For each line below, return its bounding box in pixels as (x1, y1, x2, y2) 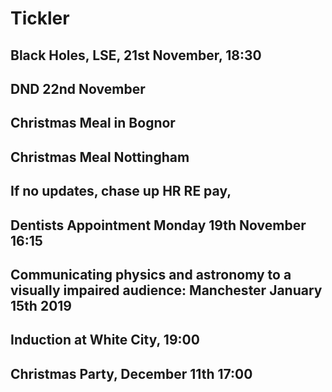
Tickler (10, 7, 70, 30)
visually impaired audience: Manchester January (10, 282, 323, 299)
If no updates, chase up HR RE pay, (10, 183, 232, 200)
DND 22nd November (10, 80, 146, 97)
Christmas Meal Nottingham (10, 148, 190, 166)
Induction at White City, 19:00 (10, 332, 200, 349)
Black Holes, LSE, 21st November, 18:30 (10, 47, 262, 64)
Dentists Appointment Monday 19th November (10, 217, 307, 234)
